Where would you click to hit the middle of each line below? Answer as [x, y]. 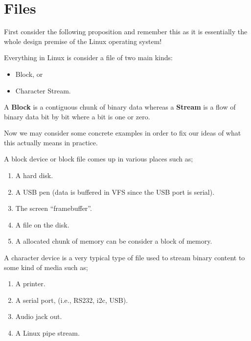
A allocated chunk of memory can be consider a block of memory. [114, 241]
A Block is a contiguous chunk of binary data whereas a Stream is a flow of [120, 107]
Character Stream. [43, 90]
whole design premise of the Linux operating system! [83, 41]
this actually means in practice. [51, 142]
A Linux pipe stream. [47, 333]
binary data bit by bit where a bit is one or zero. [77, 116]
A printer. [30, 284]
